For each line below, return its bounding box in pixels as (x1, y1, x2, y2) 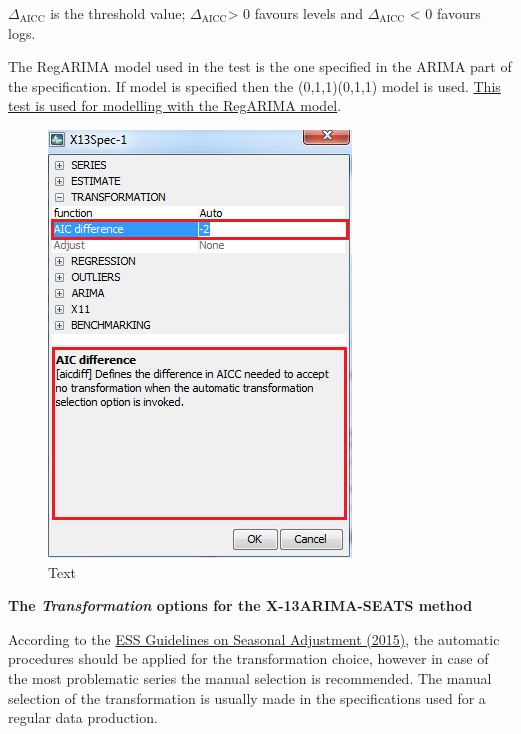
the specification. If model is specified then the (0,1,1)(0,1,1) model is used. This (8, 75, 501, 96)
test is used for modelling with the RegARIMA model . (8, 95, 342, 116)
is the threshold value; (50, 3, 186, 23)
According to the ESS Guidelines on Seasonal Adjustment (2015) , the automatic (8, 628, 500, 649)
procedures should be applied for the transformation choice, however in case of (8, 648, 489, 669)
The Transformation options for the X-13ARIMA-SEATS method (8, 595, 473, 616)
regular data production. (8, 707, 158, 728)
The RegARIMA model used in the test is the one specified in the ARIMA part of (8, 56, 512, 77)
